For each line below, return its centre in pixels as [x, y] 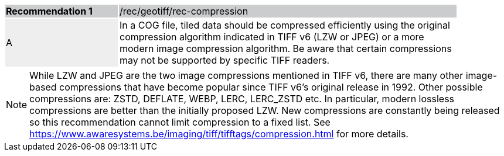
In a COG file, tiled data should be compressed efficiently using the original [285, 25]
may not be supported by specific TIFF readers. [225, 60]
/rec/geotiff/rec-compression [184, 11]
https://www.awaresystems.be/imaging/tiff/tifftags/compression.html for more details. [219, 134]
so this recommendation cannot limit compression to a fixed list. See [180, 122]
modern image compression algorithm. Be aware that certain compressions [286, 48]
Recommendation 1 [49, 11]
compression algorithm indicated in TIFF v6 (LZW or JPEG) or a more [272, 37]
